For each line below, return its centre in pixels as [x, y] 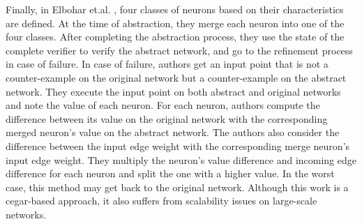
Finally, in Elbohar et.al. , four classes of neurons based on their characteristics [175, 9]
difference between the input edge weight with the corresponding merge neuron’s [178, 145]
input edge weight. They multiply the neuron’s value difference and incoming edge [181, 159]
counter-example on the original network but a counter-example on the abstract [176, 77]
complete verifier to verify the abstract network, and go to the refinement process [179, 50]
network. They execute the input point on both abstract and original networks [173, 91]
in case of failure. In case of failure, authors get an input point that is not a [167, 64]
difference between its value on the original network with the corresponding [167, 118]
